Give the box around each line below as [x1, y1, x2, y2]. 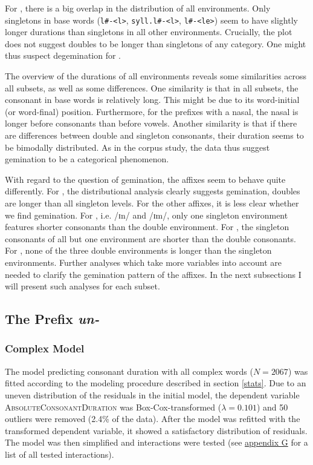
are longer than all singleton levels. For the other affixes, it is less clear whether [5, 196, 299, 209]
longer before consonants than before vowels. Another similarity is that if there [5, 117, 297, 130]
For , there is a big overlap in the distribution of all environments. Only [5, 2, 271, 14]
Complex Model [5, 341, 85, 356]
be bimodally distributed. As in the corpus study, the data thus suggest [5, 140, 270, 153]
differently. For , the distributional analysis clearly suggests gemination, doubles [5, 185, 300, 197]
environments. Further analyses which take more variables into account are [5, 256, 282, 268]
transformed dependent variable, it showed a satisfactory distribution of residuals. [5, 424, 308, 437]
